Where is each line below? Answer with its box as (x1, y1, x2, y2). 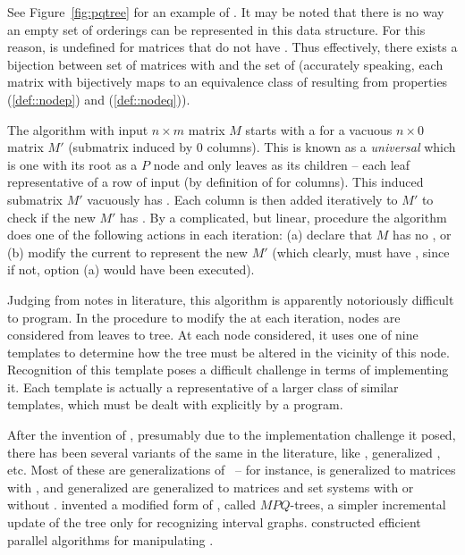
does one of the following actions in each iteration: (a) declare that (7, 225, 373, 244)
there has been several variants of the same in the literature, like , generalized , (7, 442, 441, 461)
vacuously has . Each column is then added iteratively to (87, 189, 398, 208)
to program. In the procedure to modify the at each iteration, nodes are (7, 307, 401, 326)
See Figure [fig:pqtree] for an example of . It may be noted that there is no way (7, 3, 444, 21)
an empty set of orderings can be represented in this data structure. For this (7, 20, 426, 38)
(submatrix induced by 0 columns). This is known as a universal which (68, 138, 456, 156)
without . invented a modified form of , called (7, 495, 257, 514)
